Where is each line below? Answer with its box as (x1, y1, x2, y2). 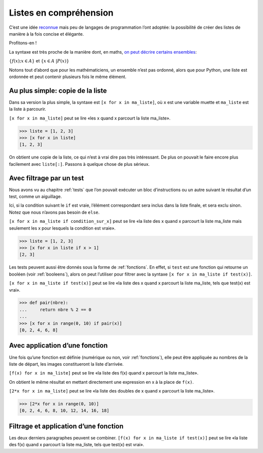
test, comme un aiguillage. (9, 194, 62, 199)
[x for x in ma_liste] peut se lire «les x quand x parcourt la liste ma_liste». (9, 115, 170, 121)
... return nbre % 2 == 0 (19, 307, 92, 312)
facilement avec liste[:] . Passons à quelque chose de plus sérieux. (9, 161, 150, 167)
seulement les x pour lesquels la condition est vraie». (9, 225, 116, 231)
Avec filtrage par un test (9, 174, 84, 182)
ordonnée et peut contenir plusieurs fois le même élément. (9, 74, 127, 79)
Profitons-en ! (9, 40, 37, 46)
